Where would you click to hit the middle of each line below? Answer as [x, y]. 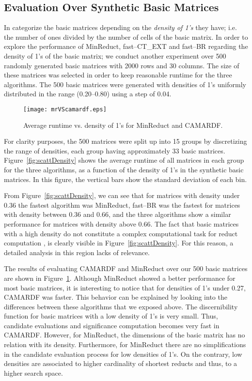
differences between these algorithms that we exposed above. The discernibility [121, 306]
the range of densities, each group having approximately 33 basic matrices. [115, 150]
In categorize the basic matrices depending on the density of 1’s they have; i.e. [120, 27]
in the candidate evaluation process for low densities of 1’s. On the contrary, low [123, 354]
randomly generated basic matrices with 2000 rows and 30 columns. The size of [122, 65]
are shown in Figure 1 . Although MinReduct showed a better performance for [120, 278]
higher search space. [33, 373]
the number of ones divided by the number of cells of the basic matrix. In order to [126, 37]
